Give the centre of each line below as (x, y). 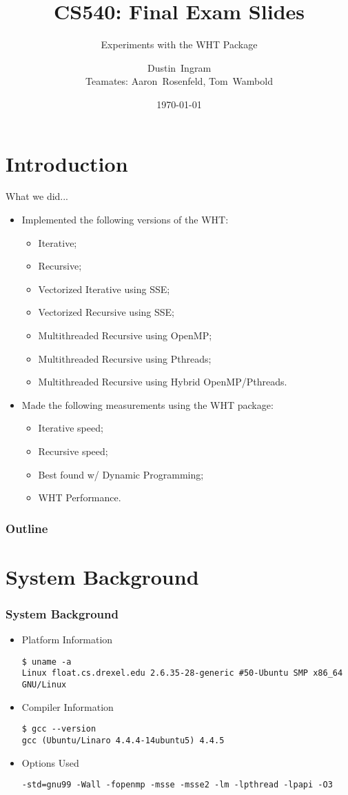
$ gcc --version (59, 729)
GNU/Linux (44, 685)
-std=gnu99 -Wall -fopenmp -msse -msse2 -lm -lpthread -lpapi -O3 (177, 785)
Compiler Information (68, 706)
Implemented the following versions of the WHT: (125, 220)
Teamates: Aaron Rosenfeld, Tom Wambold (179, 81)
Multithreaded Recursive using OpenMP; (125, 335)
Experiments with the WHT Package (179, 44)
